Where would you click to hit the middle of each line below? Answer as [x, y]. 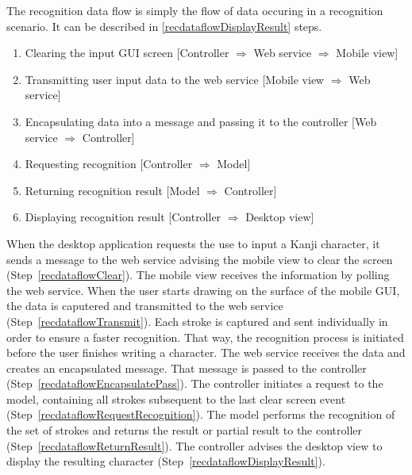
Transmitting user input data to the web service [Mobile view [175, 79]
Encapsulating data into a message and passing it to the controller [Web [201, 121]
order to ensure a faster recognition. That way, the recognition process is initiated [205, 337]
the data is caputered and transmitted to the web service [145, 306]
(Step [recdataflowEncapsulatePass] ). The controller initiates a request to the [195, 383]
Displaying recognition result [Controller [123, 217]
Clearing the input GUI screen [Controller [127, 53]
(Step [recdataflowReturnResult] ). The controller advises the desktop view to [194, 445]
